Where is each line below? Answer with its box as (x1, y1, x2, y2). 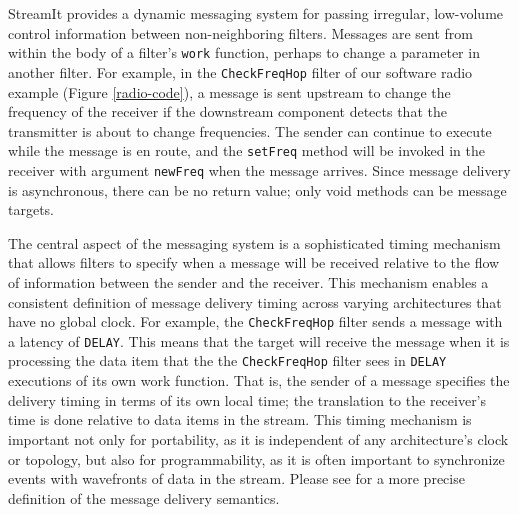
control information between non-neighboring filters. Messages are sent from (8, 22, 473, 43)
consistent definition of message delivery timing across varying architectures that (8, 291, 502, 312)
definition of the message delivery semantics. (8, 487, 280, 508)
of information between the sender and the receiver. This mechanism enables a (8, 271, 489, 292)
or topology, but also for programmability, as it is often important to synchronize (8, 448, 505, 469)
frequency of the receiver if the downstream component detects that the (8, 101, 447, 122)
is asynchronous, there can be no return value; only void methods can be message (8, 179, 507, 200)
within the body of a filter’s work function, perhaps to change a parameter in (8, 42, 480, 63)
